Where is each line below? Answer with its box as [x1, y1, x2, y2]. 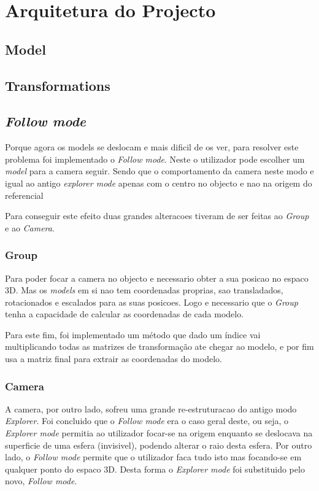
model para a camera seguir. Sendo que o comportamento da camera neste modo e [5, 164, 314, 177]
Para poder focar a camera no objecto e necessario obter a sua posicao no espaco [5, 271, 309, 284]
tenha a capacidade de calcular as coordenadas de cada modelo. [5, 307, 244, 320]
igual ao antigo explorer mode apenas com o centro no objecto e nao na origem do [5, 176, 312, 189]
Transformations [5, 75, 110, 95]
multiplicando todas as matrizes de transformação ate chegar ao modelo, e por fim [5, 340, 314, 353]
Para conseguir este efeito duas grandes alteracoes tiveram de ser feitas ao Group [5, 209, 309, 222]
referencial [5, 188, 44, 201]
